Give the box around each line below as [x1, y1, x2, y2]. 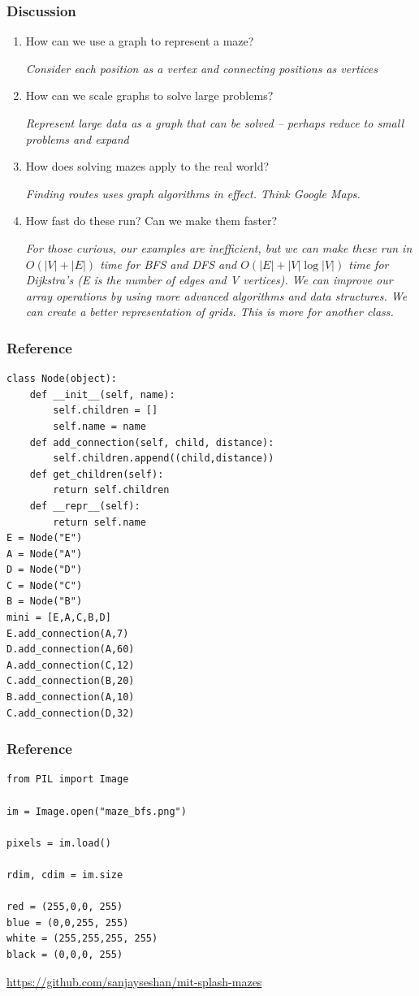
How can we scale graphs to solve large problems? [25, 87, 274, 104]
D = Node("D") [6, 564, 83, 576]
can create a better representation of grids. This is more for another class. [25, 303, 394, 320]
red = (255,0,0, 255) [6, 901, 123, 913]
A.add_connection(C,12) [6, 659, 135, 671]
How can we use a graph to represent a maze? [25, 32, 254, 50]
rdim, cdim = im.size [6, 869, 123, 881]
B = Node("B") [6, 595, 83, 608]
